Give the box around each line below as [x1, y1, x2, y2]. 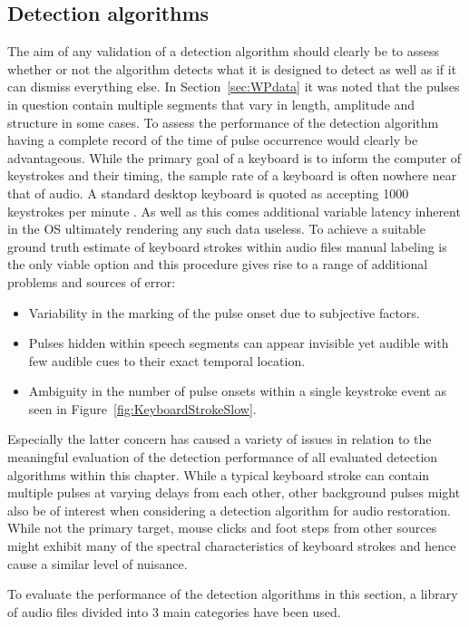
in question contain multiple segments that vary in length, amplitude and [7, 94, 415, 113]
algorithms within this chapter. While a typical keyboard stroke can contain [7, 465, 430, 484]
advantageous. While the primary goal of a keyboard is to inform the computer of [7, 148, 462, 167]
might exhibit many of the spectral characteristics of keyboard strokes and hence [7, 536, 456, 555]
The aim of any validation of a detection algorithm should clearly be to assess [7, 42, 440, 61]
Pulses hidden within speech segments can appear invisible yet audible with [28, 333, 449, 352]
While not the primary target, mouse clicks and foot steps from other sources [7, 518, 437, 537]
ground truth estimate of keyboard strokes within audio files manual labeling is [7, 236, 447, 256]
